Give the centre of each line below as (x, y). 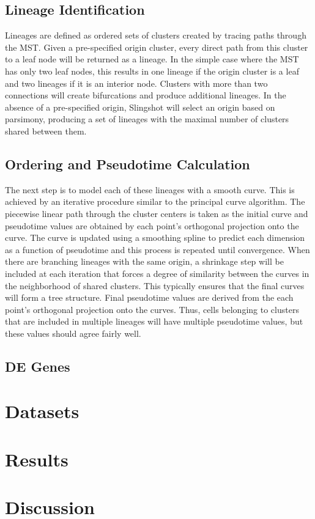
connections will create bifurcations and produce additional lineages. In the (146, 95)
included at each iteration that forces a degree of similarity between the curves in (157, 273)
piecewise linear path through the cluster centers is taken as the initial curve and (157, 213)
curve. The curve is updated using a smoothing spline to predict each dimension (155, 237)
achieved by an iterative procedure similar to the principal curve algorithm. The (155, 201)
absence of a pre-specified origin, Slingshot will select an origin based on (140, 107)
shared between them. (46, 131)
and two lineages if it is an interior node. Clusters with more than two (136, 83)
